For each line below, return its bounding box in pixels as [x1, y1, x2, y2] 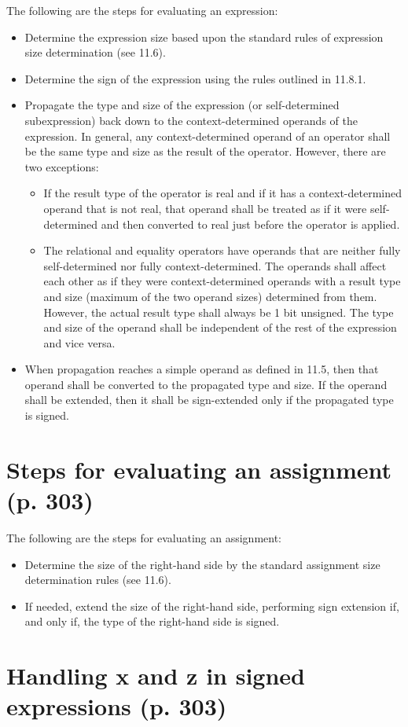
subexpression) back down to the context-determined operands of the [24, 112, 358, 128]
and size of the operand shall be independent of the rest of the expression [43, 319, 397, 336]
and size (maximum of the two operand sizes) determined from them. [43, 288, 377, 304]
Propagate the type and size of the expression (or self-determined [24, 97, 340, 113]
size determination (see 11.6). [24, 44, 166, 61]
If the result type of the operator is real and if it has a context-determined [43, 185, 402, 201]
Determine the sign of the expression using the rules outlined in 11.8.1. [24, 70, 366, 86]
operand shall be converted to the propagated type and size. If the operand [24, 376, 388, 392]
